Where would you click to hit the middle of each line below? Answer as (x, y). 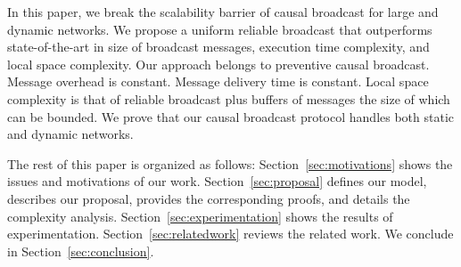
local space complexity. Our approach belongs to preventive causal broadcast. (218, 64)
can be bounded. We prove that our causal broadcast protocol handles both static (231, 116)
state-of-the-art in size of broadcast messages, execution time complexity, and (218, 47)
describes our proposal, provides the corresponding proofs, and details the (209, 198)
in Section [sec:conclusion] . (81, 251)
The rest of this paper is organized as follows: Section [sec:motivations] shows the (230, 163)
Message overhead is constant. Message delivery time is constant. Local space (218, 81)
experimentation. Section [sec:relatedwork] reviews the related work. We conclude (230, 234)
